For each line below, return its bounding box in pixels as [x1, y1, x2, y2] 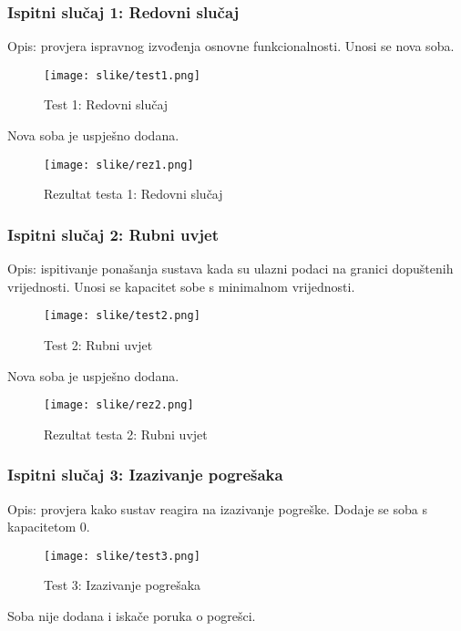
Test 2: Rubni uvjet [44, 335, 153, 354]
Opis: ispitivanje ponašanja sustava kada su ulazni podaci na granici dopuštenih [7, 259, 454, 278]
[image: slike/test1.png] [44, 68, 200, 82]
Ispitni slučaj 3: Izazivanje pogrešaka [7, 463, 283, 486]
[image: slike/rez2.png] [44, 398, 194, 412]
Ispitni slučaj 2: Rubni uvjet [7, 222, 220, 245]
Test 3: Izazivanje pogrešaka [44, 575, 201, 595]
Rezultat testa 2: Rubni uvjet [44, 424, 208, 443]
